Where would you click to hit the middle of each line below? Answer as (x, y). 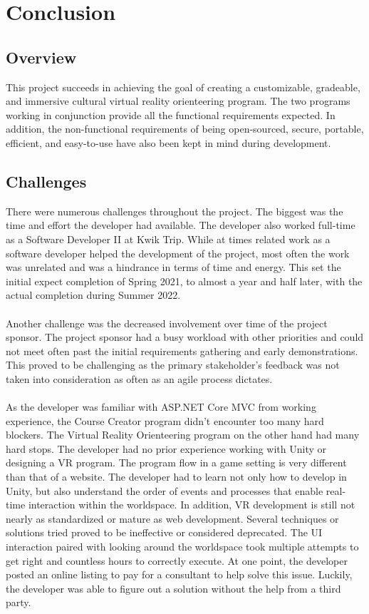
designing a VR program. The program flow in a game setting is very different (176, 462)
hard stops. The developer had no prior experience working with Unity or (166, 448)
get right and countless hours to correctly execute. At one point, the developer (177, 560)
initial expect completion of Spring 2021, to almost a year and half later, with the (184, 281)
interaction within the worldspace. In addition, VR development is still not (192, 505)
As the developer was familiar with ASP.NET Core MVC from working (161, 407)
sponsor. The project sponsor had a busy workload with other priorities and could (185, 337)
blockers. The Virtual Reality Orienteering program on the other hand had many (183, 435)
